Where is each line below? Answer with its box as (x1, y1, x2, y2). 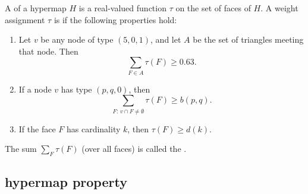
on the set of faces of (175, 2, 251, 14)
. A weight (260, 2, 298, 14)
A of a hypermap (5, 2, 67, 14)
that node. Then (18, 44, 78, 57)
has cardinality (66, 122, 121, 135)
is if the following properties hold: (54, 13, 177, 26)
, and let (150, 33, 181, 46)
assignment (5, 13, 45, 26)
